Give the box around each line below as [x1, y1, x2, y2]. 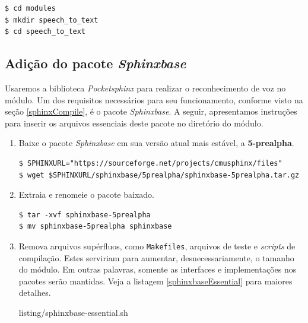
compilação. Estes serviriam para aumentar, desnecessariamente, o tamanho [18, 251, 294, 264]
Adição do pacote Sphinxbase [5, 54, 186, 72]
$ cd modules [5, 4, 56, 12]
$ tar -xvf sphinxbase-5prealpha [18, 210, 151, 219]
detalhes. [18, 286, 51, 299]
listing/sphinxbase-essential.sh [18, 306, 128, 318]
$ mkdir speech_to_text [5, 15, 99, 24]
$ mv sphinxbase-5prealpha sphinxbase [18, 222, 172, 231]
